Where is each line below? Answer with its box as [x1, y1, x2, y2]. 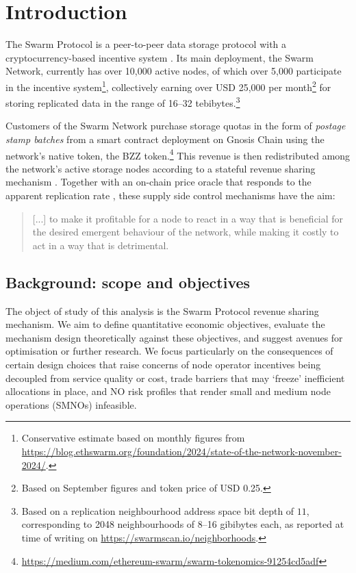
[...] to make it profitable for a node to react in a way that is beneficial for [32, 211, 344, 225]
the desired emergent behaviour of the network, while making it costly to [32, 225, 339, 239]
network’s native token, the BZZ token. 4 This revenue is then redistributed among [5, 146, 351, 162]
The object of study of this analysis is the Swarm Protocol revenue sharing [5, 303, 319, 318]
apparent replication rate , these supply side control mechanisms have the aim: [5, 188, 335, 203]
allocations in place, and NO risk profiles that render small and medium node [5, 384, 331, 398]
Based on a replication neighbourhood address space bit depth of [21, 503, 294, 518]
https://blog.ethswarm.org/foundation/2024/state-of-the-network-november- [21, 444, 342, 458]
